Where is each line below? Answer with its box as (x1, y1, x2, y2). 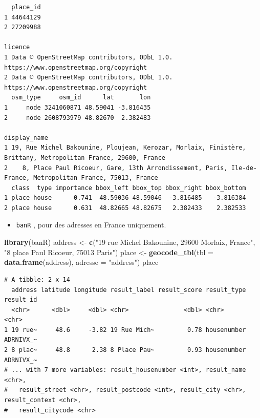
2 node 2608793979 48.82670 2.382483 (4, 114, 151, 121)
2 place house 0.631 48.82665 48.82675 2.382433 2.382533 (4, 204, 246, 212)
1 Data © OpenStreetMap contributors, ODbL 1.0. (4, 53, 173, 61)
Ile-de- (231, 164, 257, 172)
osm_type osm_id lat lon (11, 94, 151, 101)
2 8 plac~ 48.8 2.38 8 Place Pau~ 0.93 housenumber (4, 346, 246, 354)
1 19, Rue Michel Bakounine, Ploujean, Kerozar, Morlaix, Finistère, (4, 144, 246, 152)
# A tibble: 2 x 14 (4, 276, 70, 283)
